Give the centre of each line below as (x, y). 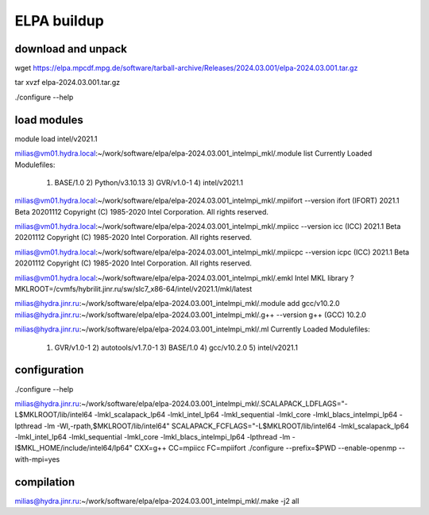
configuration (49, 370)
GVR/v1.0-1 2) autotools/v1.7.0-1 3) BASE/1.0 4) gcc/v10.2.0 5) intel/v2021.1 (176, 347)
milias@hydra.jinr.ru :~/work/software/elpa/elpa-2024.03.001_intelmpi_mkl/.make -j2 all (157, 501)
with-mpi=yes (37, 459)
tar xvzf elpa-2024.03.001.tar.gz (68, 83)
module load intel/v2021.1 (56, 138)
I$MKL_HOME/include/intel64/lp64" (73, 448)
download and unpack (71, 49)
